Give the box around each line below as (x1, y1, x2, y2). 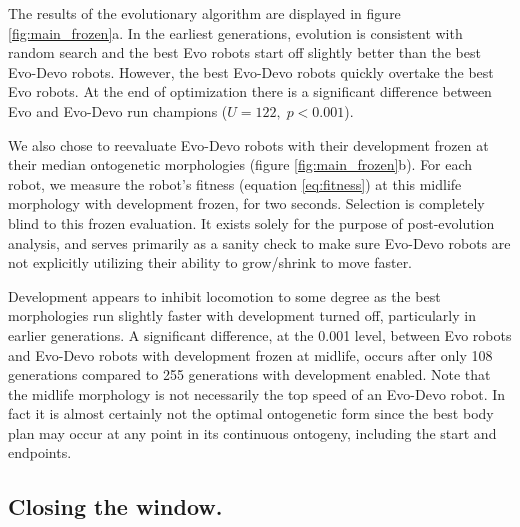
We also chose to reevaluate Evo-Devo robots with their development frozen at (8, 134, 489, 155)
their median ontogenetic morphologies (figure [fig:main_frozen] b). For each (8, 154, 473, 175)
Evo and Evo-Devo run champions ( (8, 100, 228, 121)
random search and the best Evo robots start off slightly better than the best (8, 42, 481, 63)
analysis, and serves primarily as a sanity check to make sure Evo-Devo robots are (8, 232, 511, 253)
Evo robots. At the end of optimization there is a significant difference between (8, 81, 492, 102)
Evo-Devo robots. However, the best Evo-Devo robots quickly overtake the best (8, 61, 494, 82)
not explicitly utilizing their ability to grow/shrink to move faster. (8, 252, 413, 273)
